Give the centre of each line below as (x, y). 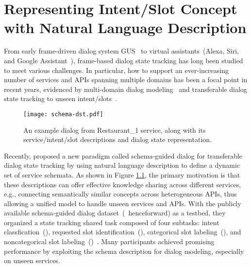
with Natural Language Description (125, 27)
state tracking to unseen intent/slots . (60, 98)
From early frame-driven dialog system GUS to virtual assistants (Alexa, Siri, (122, 51)
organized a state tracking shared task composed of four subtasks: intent (112, 222)
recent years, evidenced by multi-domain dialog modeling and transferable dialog (125, 89)
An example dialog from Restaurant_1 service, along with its (115, 130)
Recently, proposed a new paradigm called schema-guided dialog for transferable (123, 155)
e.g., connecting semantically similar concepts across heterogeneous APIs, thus (120, 194)
